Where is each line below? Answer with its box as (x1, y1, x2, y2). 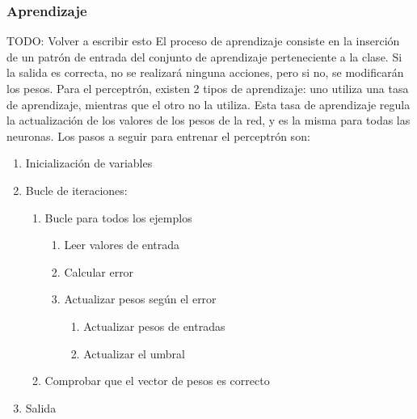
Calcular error (64, 263, 134, 280)
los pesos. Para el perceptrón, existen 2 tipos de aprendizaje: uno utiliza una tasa (6, 80, 409, 96)
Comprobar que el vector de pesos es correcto (44, 372, 270, 389)
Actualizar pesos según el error (64, 290, 217, 307)
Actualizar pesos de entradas (83, 317, 225, 334)
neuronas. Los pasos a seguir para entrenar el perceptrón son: (6, 127, 310, 144)
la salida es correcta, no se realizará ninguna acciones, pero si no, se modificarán (6, 64, 404, 81)
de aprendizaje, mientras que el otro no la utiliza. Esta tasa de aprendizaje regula (6, 95, 411, 112)
